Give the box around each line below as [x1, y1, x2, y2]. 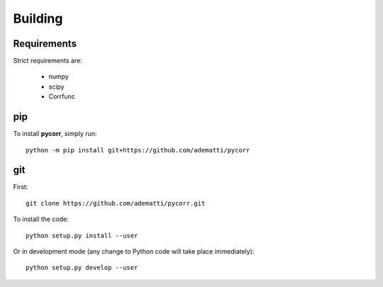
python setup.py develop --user [26, 264, 138, 272]
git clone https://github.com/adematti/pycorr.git [26, 199, 206, 207]
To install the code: [13, 215, 69, 223]
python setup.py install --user [26, 231, 138, 240]
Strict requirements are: [13, 57, 83, 65]
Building [13, 11, 63, 26]
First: [13, 183, 28, 191]
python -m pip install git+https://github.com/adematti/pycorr [26, 146, 250, 154]
